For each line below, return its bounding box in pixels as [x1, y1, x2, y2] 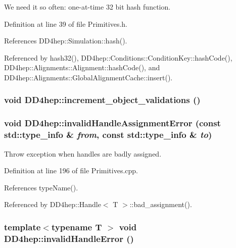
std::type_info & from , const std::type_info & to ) [4, 128, 212, 141]
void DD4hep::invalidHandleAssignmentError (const [4, 117, 221, 129]
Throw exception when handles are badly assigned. [4, 148, 162, 159]
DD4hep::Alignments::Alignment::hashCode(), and [4, 62, 160, 73]
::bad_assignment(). [129, 199, 192, 210]
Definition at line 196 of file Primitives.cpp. [4, 165, 138, 176]
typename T [51, 220, 102, 233]
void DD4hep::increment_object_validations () [4, 93, 201, 106]
